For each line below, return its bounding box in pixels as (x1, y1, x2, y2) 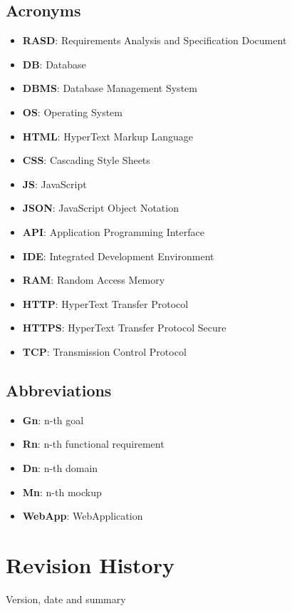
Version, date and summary (6, 591, 126, 606)
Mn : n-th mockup (22, 484, 102, 499)
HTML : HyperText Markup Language (22, 128, 194, 143)
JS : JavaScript (22, 176, 87, 191)
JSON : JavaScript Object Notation (22, 200, 179, 215)
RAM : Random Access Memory (22, 272, 165, 287)
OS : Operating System (22, 104, 122, 119)
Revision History (6, 550, 174, 579)
